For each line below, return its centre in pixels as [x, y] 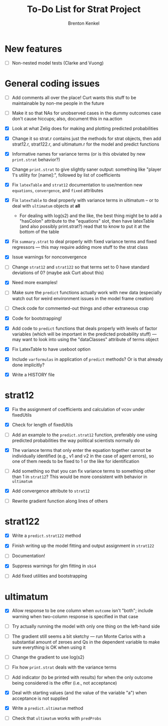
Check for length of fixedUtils [42, 425]
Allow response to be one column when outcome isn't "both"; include [82, 611]
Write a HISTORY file [33, 374]
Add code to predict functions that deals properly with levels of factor [85, 328]
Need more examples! [35, 283]
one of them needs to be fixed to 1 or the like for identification [75, 461]
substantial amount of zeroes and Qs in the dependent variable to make [86, 642]
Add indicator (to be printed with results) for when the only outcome [82, 677]
